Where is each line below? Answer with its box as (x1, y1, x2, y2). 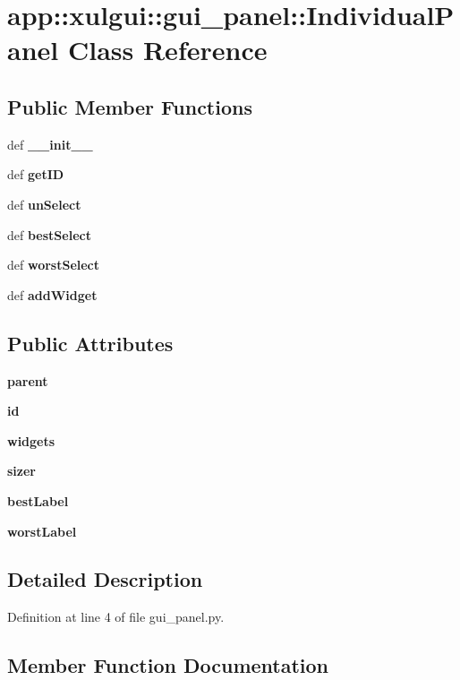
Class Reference (67, 31, 268, 68)
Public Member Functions (7, 92, 252, 120)
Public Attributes (7, 329, 174, 357)
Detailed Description (7, 565, 203, 593)
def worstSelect (7, 255, 100, 274)
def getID (7, 165, 64, 184)
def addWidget (7, 285, 98, 304)
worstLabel (7, 521, 77, 540)
